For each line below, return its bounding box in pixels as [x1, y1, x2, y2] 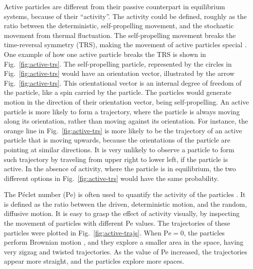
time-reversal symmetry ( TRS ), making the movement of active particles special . [4, 39, 247, 50]
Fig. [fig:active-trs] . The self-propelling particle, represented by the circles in [4, 58, 232, 69]
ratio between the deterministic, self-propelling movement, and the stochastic [4, 20, 234, 31]
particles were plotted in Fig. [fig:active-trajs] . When [4, 227, 162, 237]
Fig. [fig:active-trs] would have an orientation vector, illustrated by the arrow [4, 68, 235, 78]
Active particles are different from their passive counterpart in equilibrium [4, 1, 225, 11]
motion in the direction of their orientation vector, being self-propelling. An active [4, 96, 249, 107]
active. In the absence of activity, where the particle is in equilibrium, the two [4, 163, 236, 174]
